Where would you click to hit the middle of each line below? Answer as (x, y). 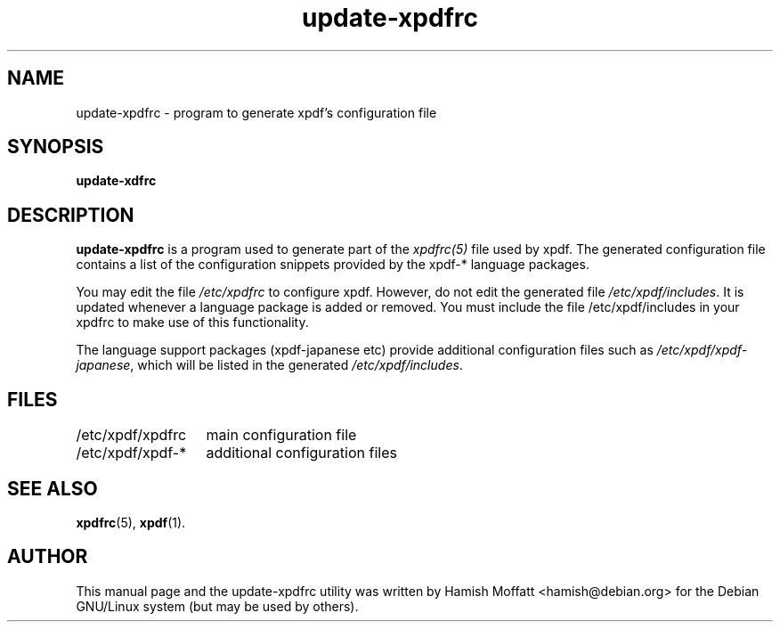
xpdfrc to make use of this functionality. (192, 323)
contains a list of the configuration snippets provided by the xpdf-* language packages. (333, 265)
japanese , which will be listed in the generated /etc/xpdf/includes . (269, 365)
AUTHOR (48, 557)
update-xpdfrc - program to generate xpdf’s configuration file (256, 112)
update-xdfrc (116, 181)
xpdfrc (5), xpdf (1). (131, 522)
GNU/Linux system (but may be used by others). (217, 606)
